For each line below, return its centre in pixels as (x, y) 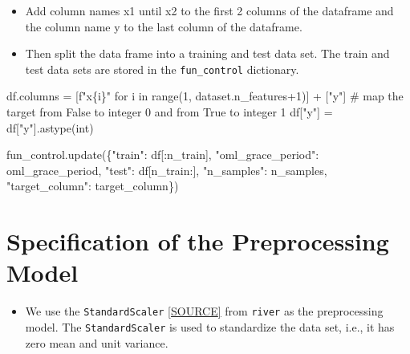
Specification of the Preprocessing (198, 241)
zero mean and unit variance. (97, 342)
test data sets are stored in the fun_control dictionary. (162, 69)
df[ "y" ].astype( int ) (50, 127)
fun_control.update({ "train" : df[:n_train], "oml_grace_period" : (163, 155)
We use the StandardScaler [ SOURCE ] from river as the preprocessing (204, 311)
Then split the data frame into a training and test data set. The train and (207, 53)
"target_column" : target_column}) (93, 186)
